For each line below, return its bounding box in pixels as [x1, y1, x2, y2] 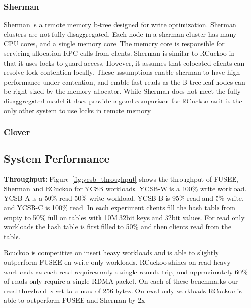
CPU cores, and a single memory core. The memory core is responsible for [4, 38, 225, 49]
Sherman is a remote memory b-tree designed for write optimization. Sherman [4, 19, 236, 30]
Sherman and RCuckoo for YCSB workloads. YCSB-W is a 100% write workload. [4, 183, 247, 193]
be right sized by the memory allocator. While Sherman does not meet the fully [4, 86, 241, 96]
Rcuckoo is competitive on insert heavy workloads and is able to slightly [4, 247, 219, 257]
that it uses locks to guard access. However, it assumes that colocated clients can [4, 57, 245, 68]
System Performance [4, 151, 110, 166]
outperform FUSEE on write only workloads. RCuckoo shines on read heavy [4, 257, 231, 267]
